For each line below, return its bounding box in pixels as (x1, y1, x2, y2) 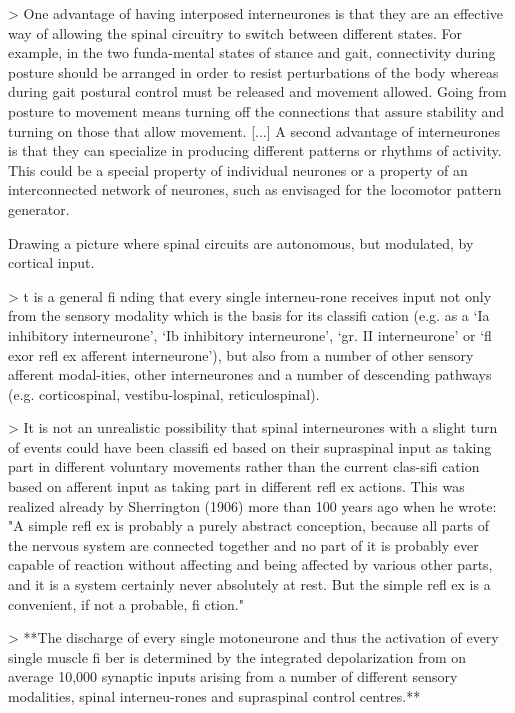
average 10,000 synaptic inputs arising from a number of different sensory (8, 666, 458, 687)
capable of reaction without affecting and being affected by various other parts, (8, 554, 493, 575)
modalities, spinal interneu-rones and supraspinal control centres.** (8, 686, 421, 706)
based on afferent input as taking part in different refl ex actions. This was (8, 476, 465, 497)
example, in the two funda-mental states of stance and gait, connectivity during (8, 42, 496, 63)
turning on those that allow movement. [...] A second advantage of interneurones (8, 120, 500, 141)
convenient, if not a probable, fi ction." (8, 593, 244, 614)
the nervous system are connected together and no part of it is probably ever (8, 534, 479, 555)
